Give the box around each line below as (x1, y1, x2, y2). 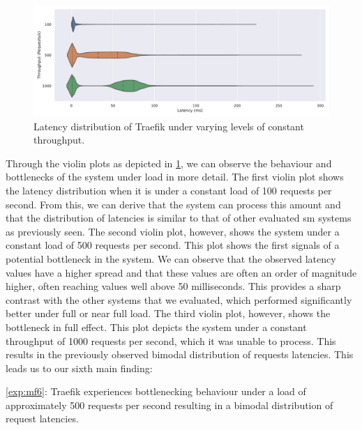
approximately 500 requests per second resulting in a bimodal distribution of (6, 397, 333, 412)
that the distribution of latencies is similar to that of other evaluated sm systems (6, 210, 352, 225)
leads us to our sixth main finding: (6, 360, 153, 375)
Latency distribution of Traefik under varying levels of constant (33, 118, 304, 133)
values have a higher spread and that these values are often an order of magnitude (6, 265, 357, 279)
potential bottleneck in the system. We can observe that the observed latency (6, 251, 336, 266)
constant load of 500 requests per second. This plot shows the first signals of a (6, 238, 340, 252)
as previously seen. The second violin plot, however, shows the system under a (6, 224, 340, 238)
